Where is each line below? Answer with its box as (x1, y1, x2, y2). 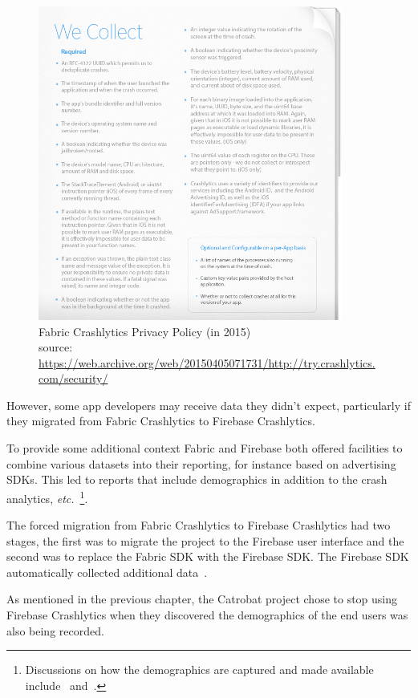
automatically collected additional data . (6, 563, 208, 580)
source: (39, 339, 73, 355)
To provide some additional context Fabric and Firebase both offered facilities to (6, 440, 403, 457)
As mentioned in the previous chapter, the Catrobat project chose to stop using (6, 590, 398, 607)
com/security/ (39, 370, 108, 387)
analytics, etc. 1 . (6, 487, 88, 506)
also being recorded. (6, 622, 104, 639)
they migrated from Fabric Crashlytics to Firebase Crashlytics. (6, 412, 315, 429)
